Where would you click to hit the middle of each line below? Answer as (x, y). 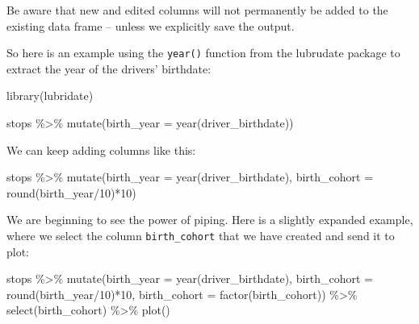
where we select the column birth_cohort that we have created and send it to (201, 235)
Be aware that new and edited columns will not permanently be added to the (197, 10)
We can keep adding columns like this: (101, 150)
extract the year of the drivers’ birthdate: (109, 68)
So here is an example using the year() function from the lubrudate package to (203, 53)
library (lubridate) (50, 96)
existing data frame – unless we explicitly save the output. (151, 25)
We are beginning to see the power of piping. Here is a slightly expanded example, (210, 220)
